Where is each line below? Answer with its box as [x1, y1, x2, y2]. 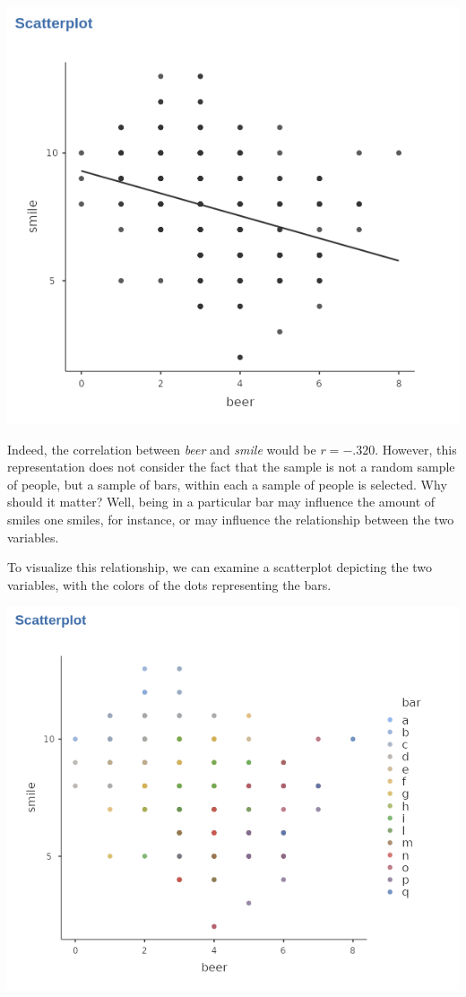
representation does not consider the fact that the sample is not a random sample [7, 457, 455, 476]
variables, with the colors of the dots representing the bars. [7, 575, 332, 594]
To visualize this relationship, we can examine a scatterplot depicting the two [7, 558, 433, 577]
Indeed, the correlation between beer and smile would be [7, 439, 316, 458]
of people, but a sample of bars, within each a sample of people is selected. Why [7, 474, 447, 493]
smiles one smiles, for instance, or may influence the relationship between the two [7, 509, 454, 528]
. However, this [375, 439, 457, 458]
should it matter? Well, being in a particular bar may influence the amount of [7, 492, 436, 511]
